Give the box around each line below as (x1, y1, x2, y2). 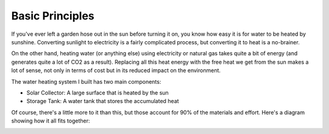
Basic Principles (11, 9, 94, 22)
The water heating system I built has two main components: (11, 78, 161, 85)
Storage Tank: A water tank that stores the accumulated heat (26, 98, 179, 105)
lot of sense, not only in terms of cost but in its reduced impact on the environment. (11, 67, 221, 74)
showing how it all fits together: (11, 117, 91, 124)
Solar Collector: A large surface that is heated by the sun (26, 89, 169, 96)
